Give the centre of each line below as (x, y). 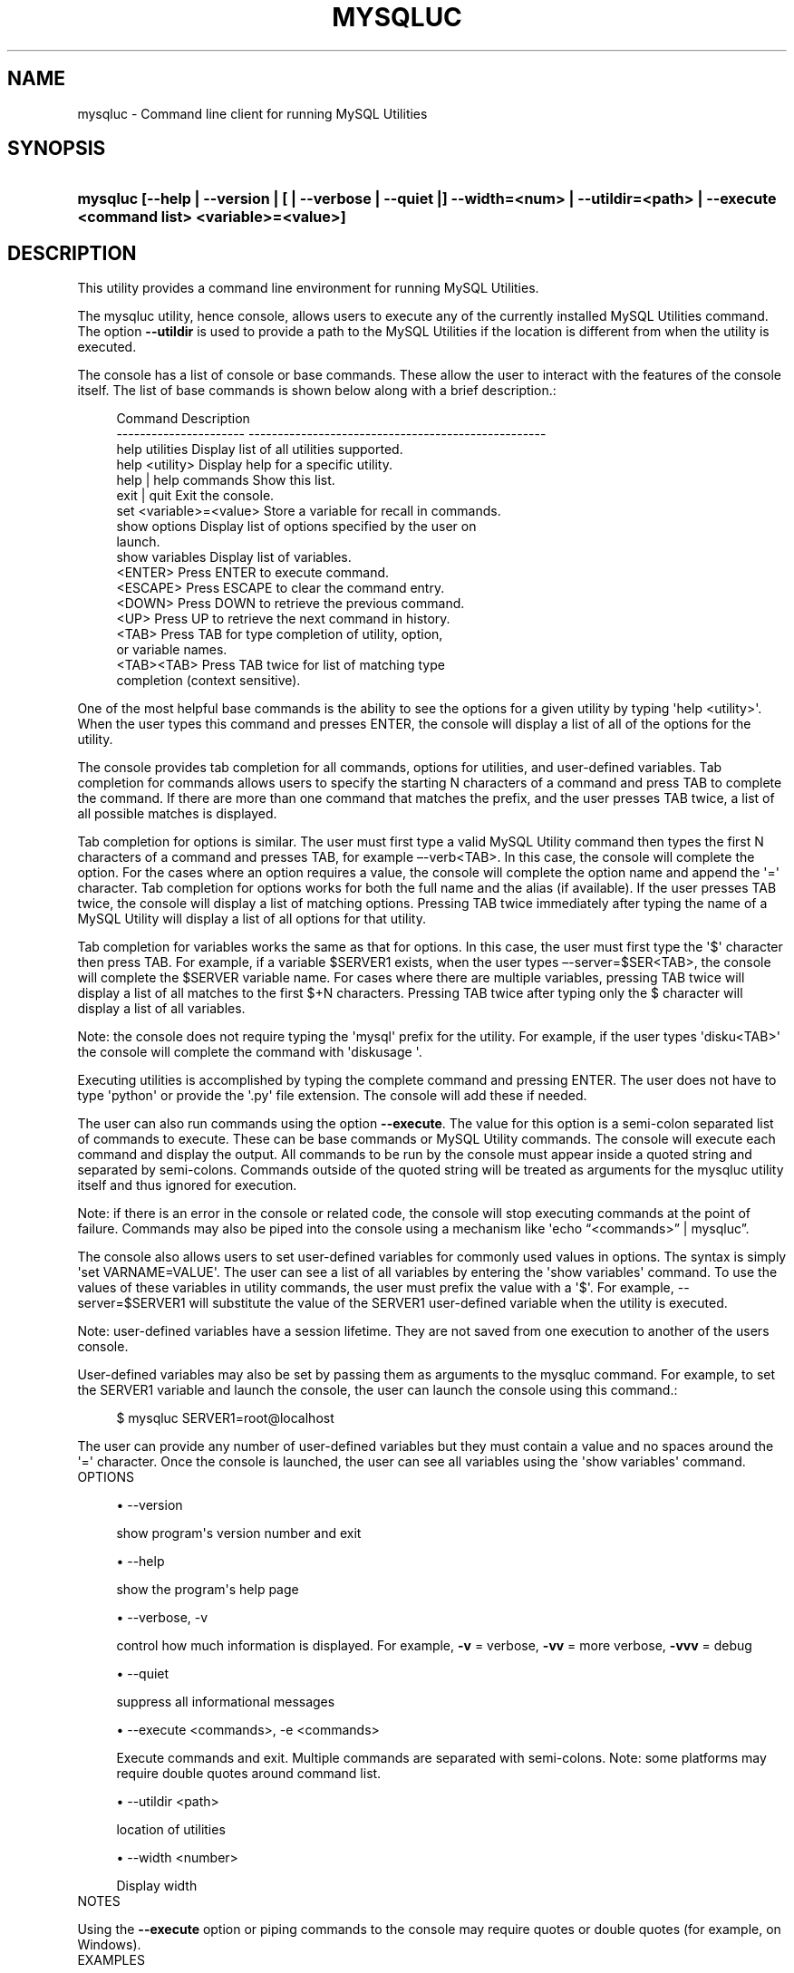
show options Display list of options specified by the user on (296, 527)
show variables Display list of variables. (234, 557)
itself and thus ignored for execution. (187, 1185)
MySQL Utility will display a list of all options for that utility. (252, 919)
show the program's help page (208, 1590)
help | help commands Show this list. (226, 480)
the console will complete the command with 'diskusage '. (250, 1052)
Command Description (183, 419)
